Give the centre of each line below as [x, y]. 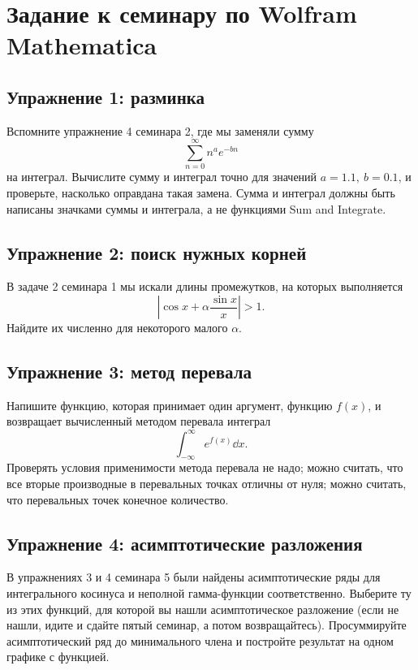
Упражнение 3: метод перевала [129, 372]
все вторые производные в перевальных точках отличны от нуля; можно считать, [207, 483]
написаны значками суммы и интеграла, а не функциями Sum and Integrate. [196, 208]
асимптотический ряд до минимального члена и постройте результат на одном [200, 640]
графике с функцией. [58, 657]
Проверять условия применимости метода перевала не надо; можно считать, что [205, 467]
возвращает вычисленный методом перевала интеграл [139, 421]
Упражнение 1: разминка [106, 96]
